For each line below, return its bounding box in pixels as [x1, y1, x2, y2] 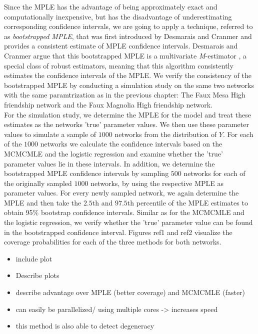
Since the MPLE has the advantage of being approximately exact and [4, 1, 217, 11]
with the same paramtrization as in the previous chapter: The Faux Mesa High [4, 89, 245, 100]
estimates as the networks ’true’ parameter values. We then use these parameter [4, 119, 249, 129]
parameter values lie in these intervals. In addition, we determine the [4, 158, 215, 168]
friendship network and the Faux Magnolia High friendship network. [4, 99, 213, 109]
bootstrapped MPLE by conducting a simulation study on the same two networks [4, 79, 254, 90]
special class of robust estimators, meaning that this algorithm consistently [4, 60, 233, 70]
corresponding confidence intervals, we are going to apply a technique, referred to [4, 21, 253, 31]
